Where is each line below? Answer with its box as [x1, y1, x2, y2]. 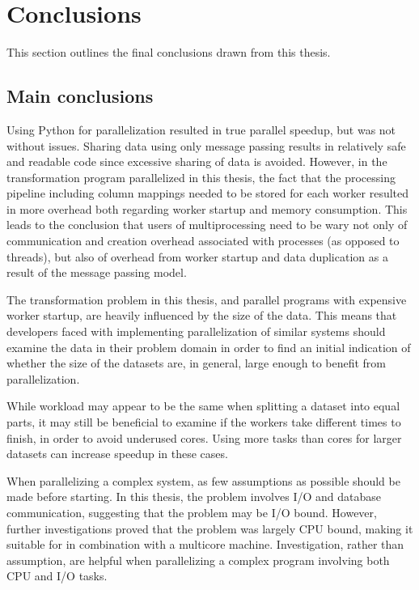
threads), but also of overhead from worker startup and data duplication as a [6, 248, 388, 265]
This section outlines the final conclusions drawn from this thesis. [6, 44, 331, 61]
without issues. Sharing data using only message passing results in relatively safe [6, 137, 406, 154]
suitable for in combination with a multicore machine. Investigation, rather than [6, 536, 404, 553]
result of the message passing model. [6, 264, 187, 281]
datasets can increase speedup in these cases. [6, 445, 228, 462]
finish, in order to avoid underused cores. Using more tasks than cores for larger [6, 429, 402, 446]
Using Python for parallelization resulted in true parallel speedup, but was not [6, 121, 396, 138]
